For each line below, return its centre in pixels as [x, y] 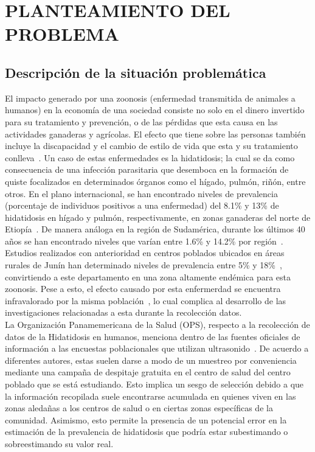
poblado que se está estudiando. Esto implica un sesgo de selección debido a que [154, 384]
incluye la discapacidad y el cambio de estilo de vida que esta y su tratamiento [151, 146]
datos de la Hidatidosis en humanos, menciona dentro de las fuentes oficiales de [153, 336]
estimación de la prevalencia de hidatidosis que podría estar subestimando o [147, 432]
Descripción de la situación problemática [136, 72]
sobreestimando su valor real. [59, 443]
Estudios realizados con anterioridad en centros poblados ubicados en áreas [145, 253]
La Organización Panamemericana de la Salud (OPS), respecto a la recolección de [157, 325]
